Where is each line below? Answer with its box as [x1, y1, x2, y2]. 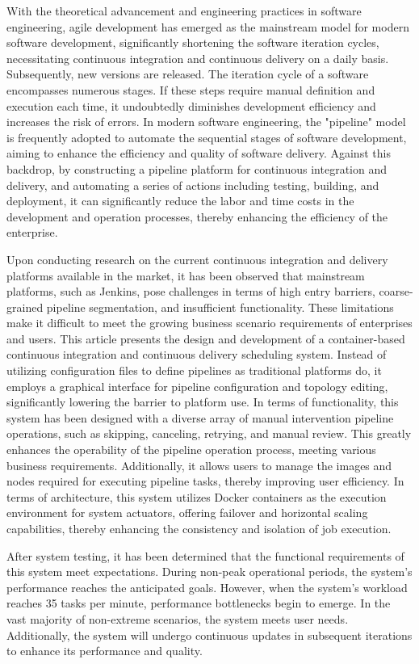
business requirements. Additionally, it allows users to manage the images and [6, 456, 392, 473]
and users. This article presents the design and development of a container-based [6, 330, 405, 347]
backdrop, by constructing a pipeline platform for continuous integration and [6, 160, 387, 177]
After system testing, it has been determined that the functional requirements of [6, 547, 404, 564]
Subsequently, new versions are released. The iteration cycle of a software [6, 65, 369, 82]
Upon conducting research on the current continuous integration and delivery [6, 250, 388, 267]
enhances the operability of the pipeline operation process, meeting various [6, 441, 376, 458]
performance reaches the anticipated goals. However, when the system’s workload [6, 578, 408, 595]
